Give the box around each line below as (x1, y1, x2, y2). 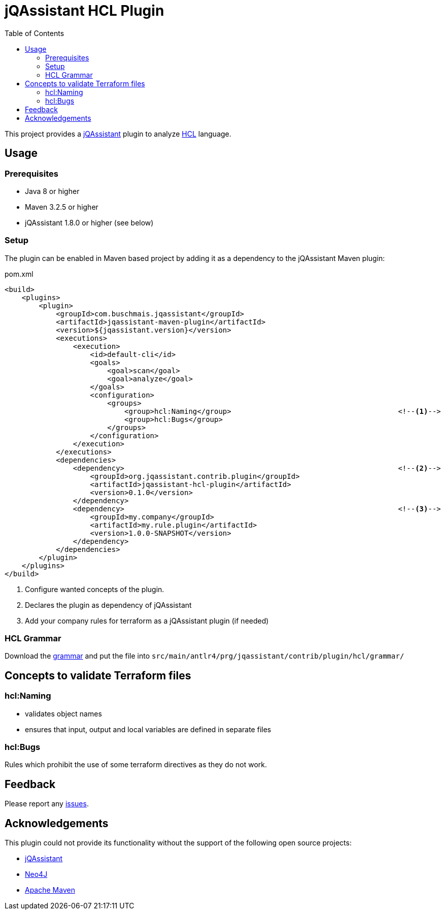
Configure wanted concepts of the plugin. (25, 584, 164, 594)
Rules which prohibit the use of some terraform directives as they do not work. (5, 760, 267, 769)
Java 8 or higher (25, 186, 80, 195)
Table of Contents (5, 28, 64, 38)
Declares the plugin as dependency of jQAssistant (25, 600, 192, 609)
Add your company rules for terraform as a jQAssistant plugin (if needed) (25, 616, 269, 625)
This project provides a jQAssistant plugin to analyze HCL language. (5, 129, 231, 138)
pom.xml (5, 269, 33, 278)
